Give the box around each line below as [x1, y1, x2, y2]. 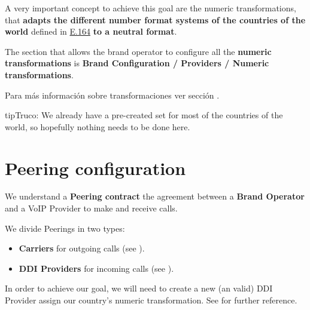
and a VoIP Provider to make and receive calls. [5, 202, 178, 214]
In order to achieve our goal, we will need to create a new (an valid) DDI [5, 282, 273, 294]
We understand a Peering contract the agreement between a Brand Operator [5, 190, 305, 202]
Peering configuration [5, 155, 186, 180]
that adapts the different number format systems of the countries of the [5, 13, 306, 26]
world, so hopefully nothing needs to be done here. [5, 120, 190, 133]
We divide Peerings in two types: [5, 222, 125, 234]
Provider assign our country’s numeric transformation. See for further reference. [5, 294, 297, 306]
